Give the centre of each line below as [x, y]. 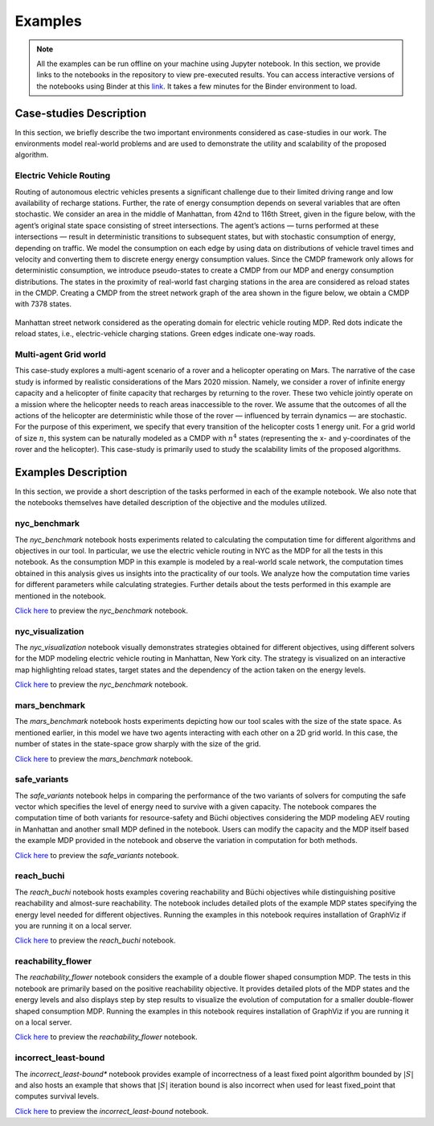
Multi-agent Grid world [60, 354]
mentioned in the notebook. [60, 596]
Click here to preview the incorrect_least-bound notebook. [112, 1111]
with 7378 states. [43, 304]
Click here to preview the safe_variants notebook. [97, 855]
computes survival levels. [57, 1096]
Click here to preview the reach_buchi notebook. [95, 940]
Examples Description [71, 472]
